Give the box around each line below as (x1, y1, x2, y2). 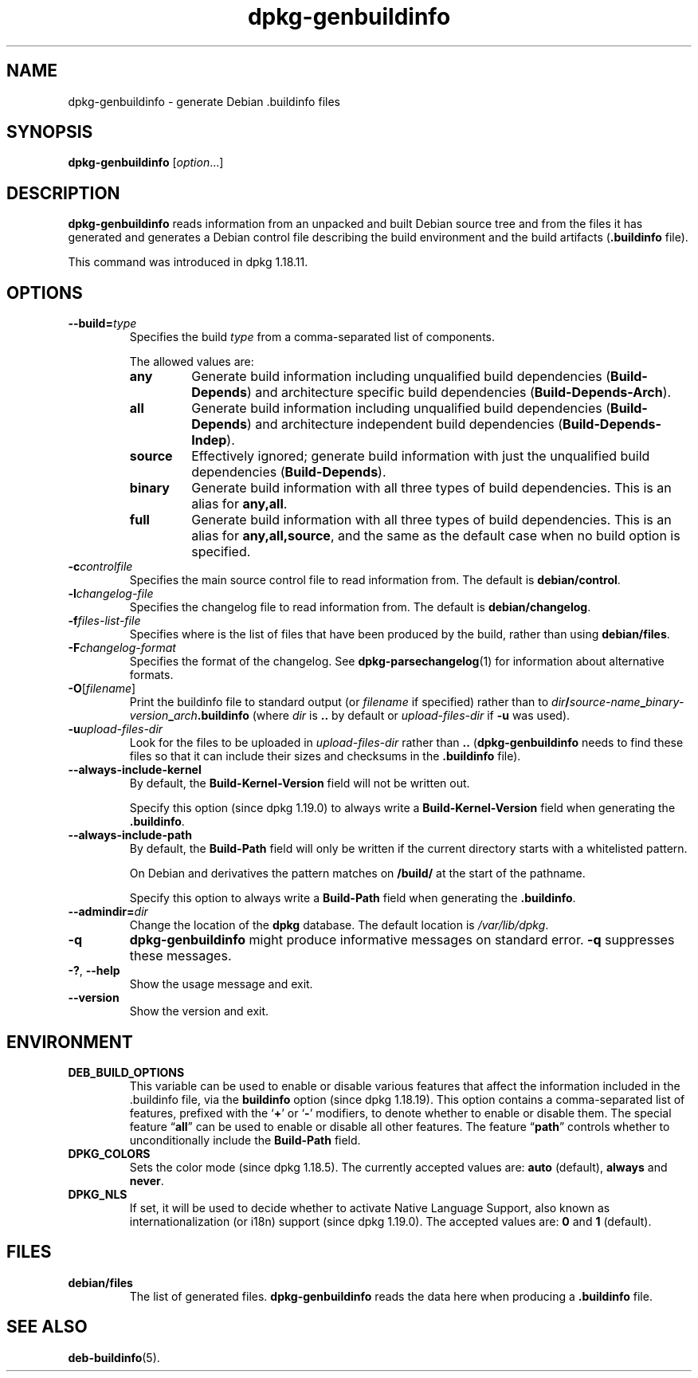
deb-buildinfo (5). (68, 1350, 160, 1364)
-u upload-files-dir (68, 722, 163, 736)
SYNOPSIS (6, 122, 93, 143)
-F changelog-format (68, 641, 176, 655)
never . (129, 1173, 164, 1188)
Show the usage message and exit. (129, 977, 313, 991)
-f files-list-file (68, 614, 141, 628)
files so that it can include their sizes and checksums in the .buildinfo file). (129, 749, 521, 764)
